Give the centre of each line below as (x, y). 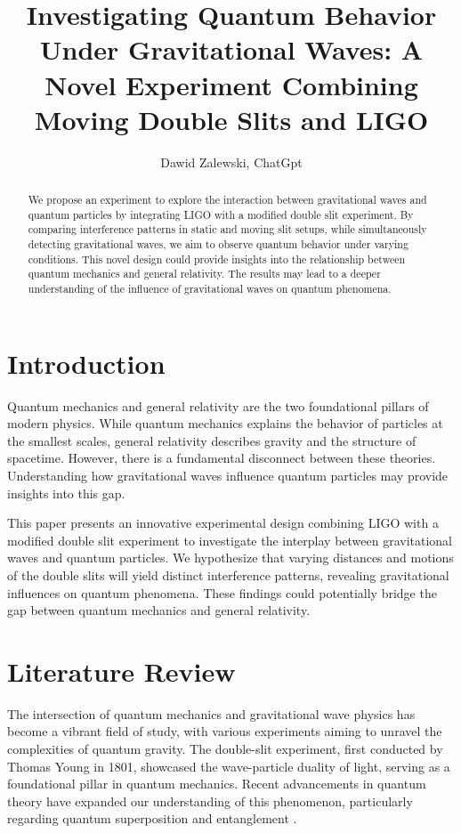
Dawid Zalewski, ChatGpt (231, 162)
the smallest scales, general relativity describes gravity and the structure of (212, 440)
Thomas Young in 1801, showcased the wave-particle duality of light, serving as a (229, 766)
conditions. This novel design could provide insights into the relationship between (217, 259)
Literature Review (121, 671)
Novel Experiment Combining (231, 84)
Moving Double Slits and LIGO (231, 119)
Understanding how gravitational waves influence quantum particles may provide (228, 475)
